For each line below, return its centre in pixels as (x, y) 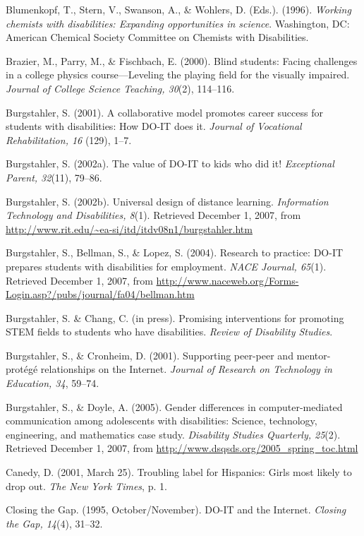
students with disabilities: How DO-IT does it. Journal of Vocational (154, 126)
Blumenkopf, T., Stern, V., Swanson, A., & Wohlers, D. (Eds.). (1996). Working (178, 9)
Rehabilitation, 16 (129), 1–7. (69, 139)
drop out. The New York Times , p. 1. (86, 486)
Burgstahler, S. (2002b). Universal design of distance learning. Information (167, 201)
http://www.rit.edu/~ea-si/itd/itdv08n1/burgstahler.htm (129, 228)
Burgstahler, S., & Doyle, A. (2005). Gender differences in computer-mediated (174, 406)
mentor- (314, 355)
